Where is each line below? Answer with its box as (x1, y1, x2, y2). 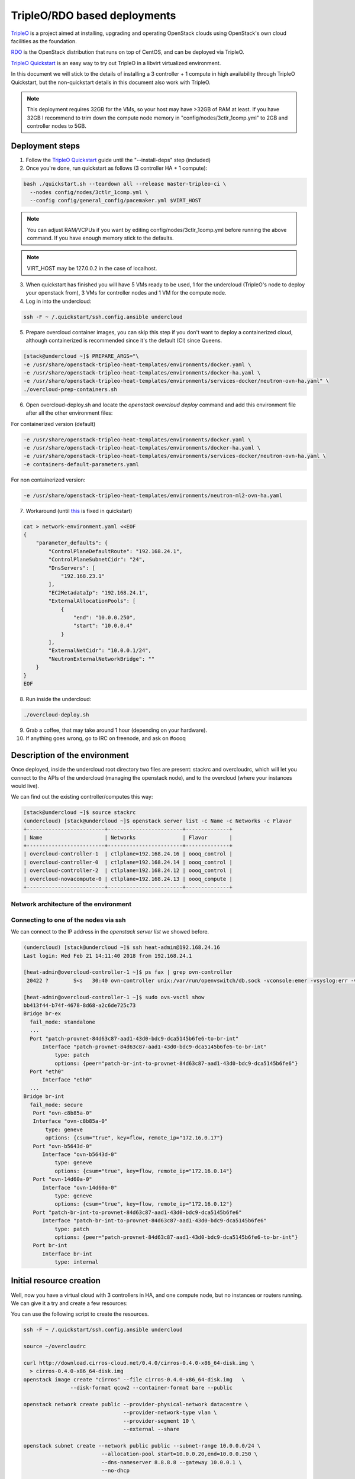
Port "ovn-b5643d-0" (33, 1142, 93, 1149)
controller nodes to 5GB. (27, 122, 87, 130)
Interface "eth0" (42, 1077, 93, 1083)
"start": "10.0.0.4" (73, 622, 133, 629)
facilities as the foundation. (11, 37, 77, 44)
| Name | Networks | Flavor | (23, 834, 233, 841)
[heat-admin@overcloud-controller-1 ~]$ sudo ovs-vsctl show (23, 994, 205, 1000)
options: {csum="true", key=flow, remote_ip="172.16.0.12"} (54, 1201, 233, 1207)
